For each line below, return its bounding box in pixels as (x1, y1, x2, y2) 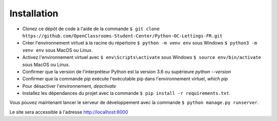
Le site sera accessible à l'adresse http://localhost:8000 (9, 109, 128, 115)
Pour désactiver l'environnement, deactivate (22, 83, 116, 89)
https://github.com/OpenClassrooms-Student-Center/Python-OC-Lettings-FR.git (22, 33, 223, 38)
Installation (9, 8, 58, 19)
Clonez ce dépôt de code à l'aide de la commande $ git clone (22, 26, 160, 32)
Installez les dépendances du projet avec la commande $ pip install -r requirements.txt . (22, 90, 231, 96)
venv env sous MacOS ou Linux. (22, 47, 93, 53)
